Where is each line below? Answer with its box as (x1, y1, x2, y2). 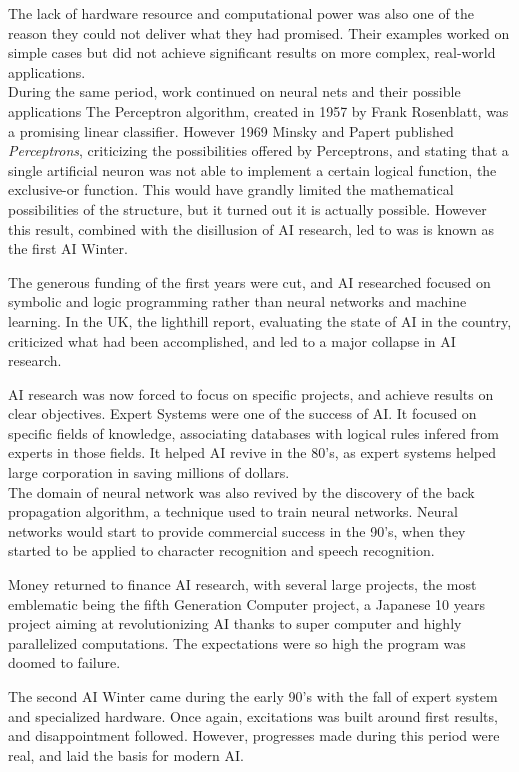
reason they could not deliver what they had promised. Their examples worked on (8, 22, 510, 43)
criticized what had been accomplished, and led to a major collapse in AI (8, 330, 456, 351)
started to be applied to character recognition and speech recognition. (8, 540, 435, 561)
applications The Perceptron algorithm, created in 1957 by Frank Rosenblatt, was (8, 100, 509, 121)
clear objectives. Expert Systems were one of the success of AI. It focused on (8, 403, 477, 424)
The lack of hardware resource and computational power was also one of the (8, 3, 474, 23)
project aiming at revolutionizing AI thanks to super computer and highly (8, 613, 462, 634)
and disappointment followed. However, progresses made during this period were (8, 725, 500, 746)
